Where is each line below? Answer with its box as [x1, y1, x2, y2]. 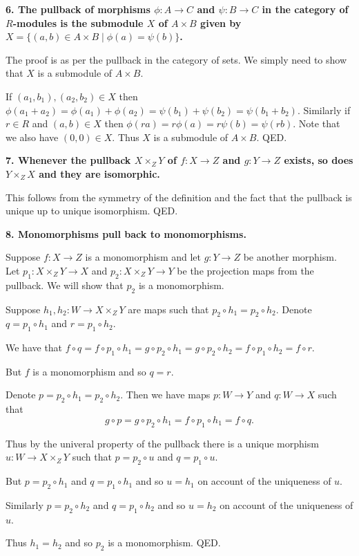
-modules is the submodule [12, 15, 144, 30]
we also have [6, 129, 59, 144]
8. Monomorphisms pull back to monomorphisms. [6, 226, 246, 241]
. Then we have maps [120, 387, 211, 402]
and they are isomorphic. [39, 166, 160, 180]
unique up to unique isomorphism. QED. [6, 203, 178, 218]
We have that [6, 340, 63, 355]
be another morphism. [243, 250, 337, 264]
